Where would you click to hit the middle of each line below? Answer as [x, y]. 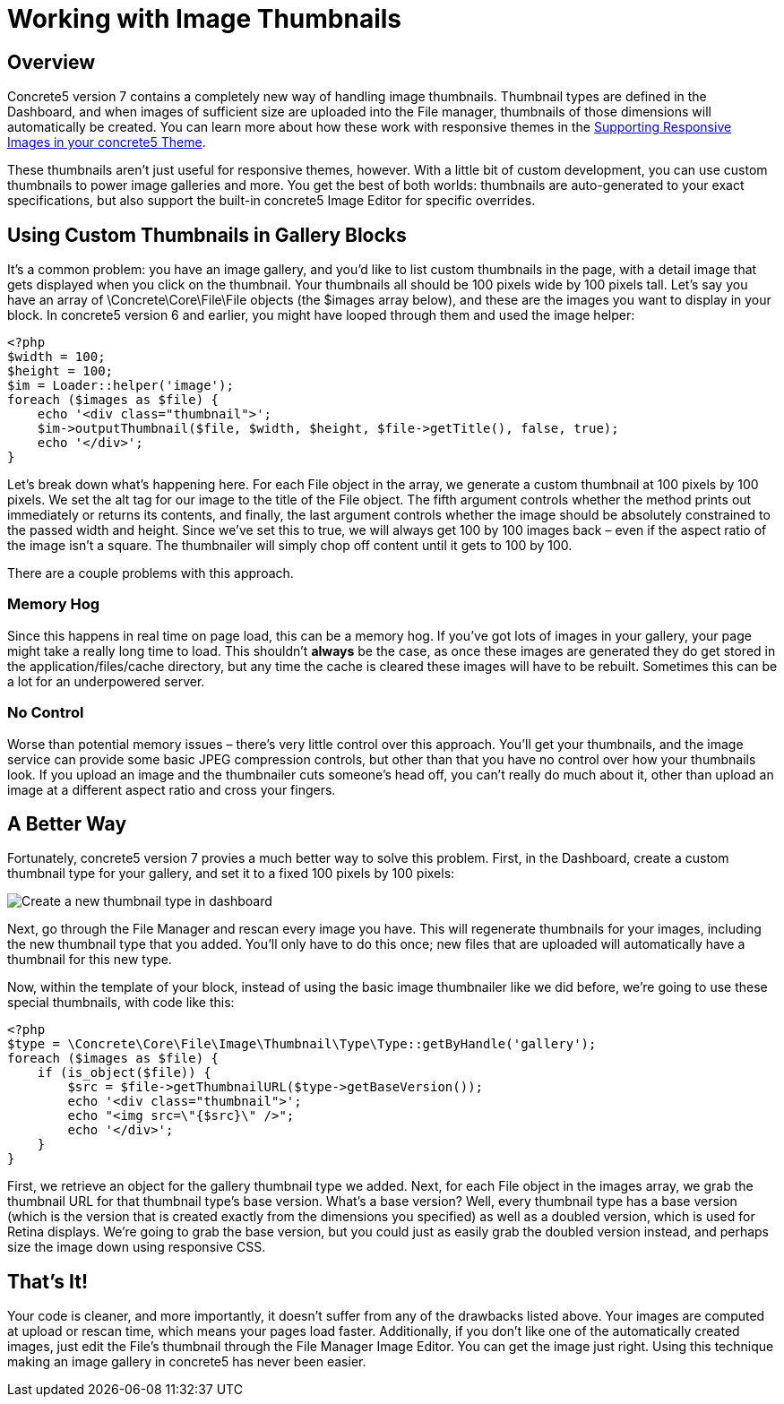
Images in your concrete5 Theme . [107, 142]
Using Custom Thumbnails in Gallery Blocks [207, 235]
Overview [52, 62]
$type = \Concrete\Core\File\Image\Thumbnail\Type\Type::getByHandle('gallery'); [302, 1044]
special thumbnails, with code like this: [121, 1003]
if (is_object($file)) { [124, 1073]
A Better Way [67, 823]
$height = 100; [60, 371]
